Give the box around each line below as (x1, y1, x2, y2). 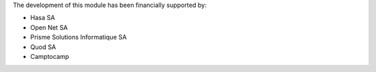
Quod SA (30, 42, 56, 51)
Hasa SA (30, 14, 56, 22)
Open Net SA (30, 23, 68, 31)
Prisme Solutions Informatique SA (30, 33, 127, 42)
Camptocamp (30, 52, 70, 60)
